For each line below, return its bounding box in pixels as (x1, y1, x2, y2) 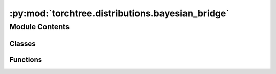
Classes (9, 39, 36, 48)
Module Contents (9, 22, 70, 31)
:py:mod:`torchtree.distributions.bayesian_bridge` (9, 8, 229, 19)
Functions (9, 55, 42, 64)
